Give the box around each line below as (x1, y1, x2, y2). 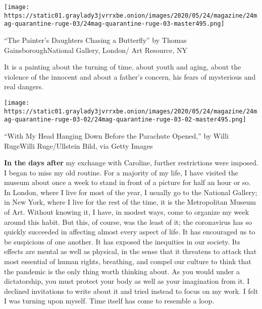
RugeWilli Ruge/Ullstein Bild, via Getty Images (4, 140, 153, 151)
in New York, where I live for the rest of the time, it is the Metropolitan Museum (4, 197, 256, 207)
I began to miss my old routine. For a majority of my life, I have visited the (4, 167, 238, 177)
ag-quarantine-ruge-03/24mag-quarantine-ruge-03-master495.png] (4, 20, 225, 28)
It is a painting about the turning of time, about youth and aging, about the (4, 61, 241, 72)
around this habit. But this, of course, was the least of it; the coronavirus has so (4, 216, 252, 227)
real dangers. (4, 81, 43, 92)
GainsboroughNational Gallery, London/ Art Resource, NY (4, 44, 188, 55)
